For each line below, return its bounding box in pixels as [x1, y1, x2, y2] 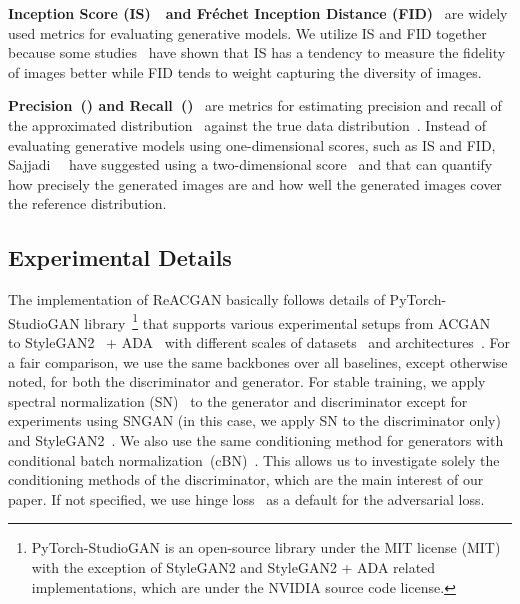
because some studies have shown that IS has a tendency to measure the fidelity [8, 42, 506, 63]
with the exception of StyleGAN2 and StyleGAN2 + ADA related [31, 556, 436, 577]
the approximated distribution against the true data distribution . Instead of [8, 114, 487, 135]
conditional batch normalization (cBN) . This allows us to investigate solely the [8, 449, 500, 470]
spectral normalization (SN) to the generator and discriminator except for [8, 390, 468, 411]
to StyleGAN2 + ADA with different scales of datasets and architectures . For [8, 331, 510, 352]
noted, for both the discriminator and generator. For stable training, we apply [8, 371, 486, 392]
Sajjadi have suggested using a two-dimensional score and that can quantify [8, 154, 493, 175]
